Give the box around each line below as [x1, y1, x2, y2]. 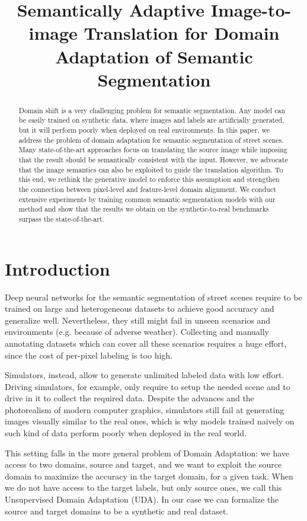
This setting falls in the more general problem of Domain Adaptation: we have [5, 446, 290, 459]
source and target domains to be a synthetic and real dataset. [5, 504, 229, 517]
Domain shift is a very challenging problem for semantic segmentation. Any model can [18, 105, 286, 115]
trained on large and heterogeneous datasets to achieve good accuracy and [5, 302, 274, 315]
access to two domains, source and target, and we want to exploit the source [5, 458, 282, 471]
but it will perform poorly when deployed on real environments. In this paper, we [18, 125, 270, 135]
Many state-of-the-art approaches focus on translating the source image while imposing [18, 145, 287, 155]
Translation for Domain [84, 21, 280, 45]
